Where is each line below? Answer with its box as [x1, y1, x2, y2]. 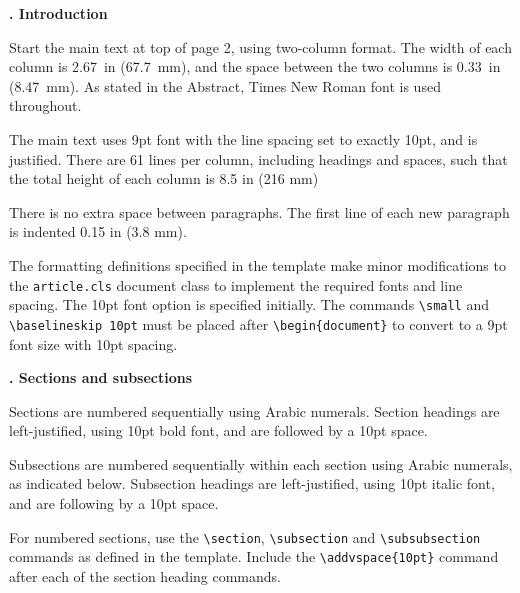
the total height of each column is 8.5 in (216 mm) [9, 168, 319, 189]
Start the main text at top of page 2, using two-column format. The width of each [9, 36, 512, 57]
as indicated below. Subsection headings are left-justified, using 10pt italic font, [9, 473, 495, 494]
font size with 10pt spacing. [9, 333, 178, 354]
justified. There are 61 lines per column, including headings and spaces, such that [9, 148, 508, 169]
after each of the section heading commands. [9, 565, 282, 586]
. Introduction [9, 3, 108, 23]
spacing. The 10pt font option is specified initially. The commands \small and [9, 294, 490, 315]
